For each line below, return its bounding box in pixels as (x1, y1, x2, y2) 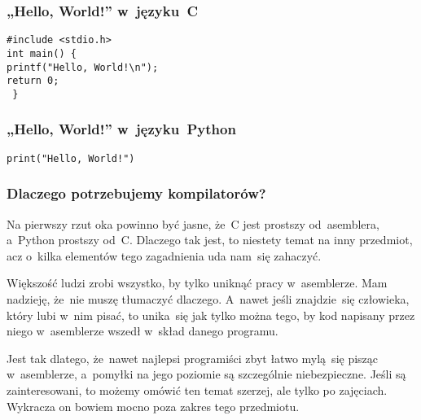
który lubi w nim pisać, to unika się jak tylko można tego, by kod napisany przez (7, 306, 415, 323)
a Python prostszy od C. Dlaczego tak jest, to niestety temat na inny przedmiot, (7, 231, 413, 248)
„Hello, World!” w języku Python (7, 119, 236, 139)
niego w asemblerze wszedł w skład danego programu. (7, 322, 278, 339)
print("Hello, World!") (7, 152, 135, 164)
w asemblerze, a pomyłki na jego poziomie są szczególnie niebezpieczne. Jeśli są (7, 365, 406, 383)
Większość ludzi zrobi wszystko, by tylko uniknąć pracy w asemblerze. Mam (7, 274, 388, 291)
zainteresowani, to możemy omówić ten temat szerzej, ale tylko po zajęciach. (7, 381, 388, 398)
